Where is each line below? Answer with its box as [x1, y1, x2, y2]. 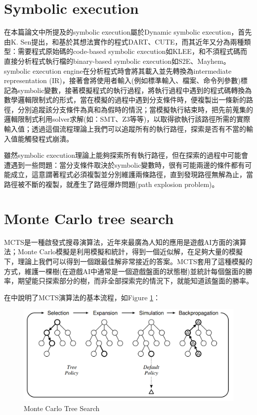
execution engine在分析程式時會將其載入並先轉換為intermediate [33, 65, 232, 76]
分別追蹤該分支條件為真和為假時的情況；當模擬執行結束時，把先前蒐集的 [17, 104, 253, 114]
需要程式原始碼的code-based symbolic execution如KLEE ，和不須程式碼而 [17, 46, 247, 56]
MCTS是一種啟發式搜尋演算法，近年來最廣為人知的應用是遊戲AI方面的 [4, 236, 233, 247]
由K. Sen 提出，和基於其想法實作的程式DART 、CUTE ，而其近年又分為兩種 [4, 36, 244, 46]
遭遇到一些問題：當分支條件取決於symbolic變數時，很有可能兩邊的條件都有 [4, 159, 245, 170]
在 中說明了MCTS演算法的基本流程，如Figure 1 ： [4, 292, 161, 302]
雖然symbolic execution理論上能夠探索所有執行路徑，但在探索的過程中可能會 [4, 150, 248, 160]
